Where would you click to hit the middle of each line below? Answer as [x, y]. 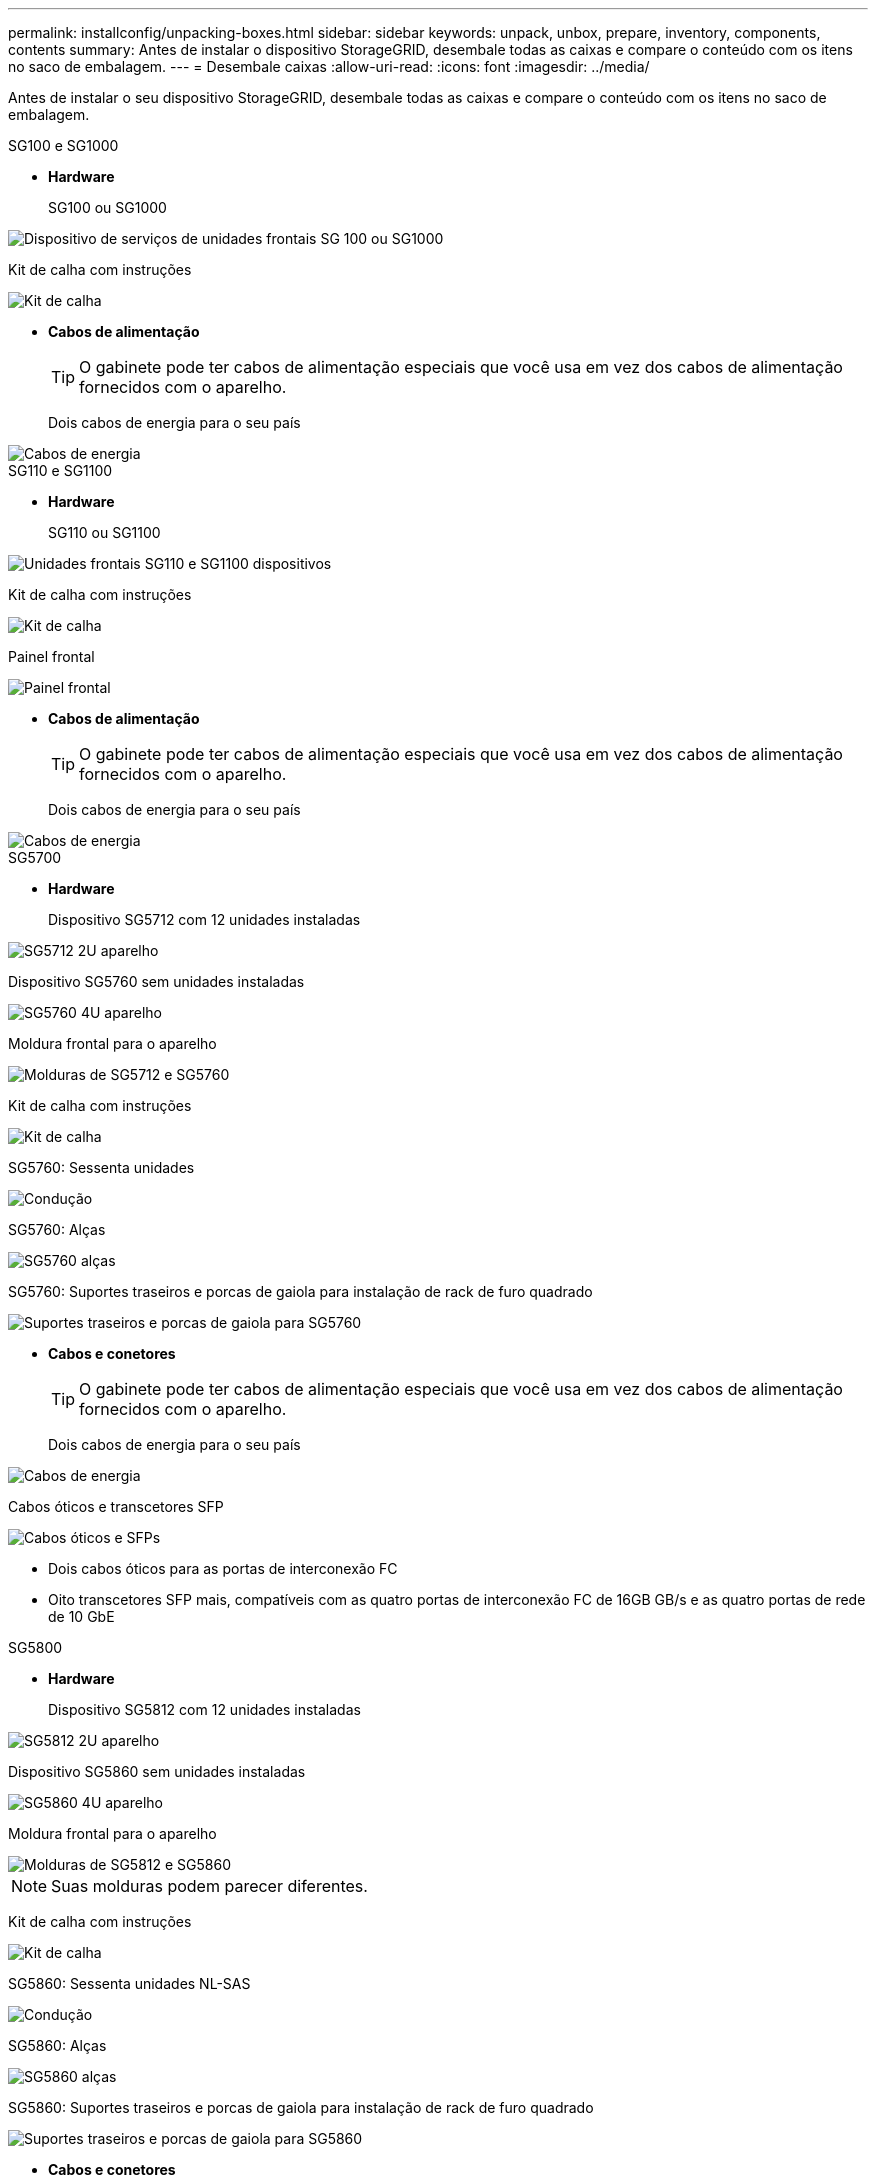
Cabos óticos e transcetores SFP [116, 1506]
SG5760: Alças [57, 1229]
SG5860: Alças [57, 2045]
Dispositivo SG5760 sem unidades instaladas [156, 981]
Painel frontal [51, 656]
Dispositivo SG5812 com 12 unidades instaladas [204, 1709]
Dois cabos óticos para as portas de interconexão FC [223, 1568]
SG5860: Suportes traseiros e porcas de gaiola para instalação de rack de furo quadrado [301, 2107]
